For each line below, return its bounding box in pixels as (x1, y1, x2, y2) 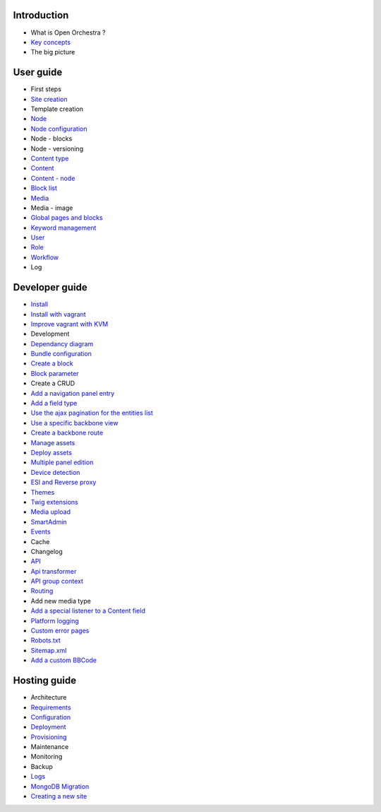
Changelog (30, 547, 63, 555)
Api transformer (30, 567, 77, 575)
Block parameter (30, 369, 79, 377)
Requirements (30, 703, 71, 712)
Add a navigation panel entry (30, 389, 115, 397)
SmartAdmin (30, 517, 67, 526)
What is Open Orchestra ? (30, 28, 106, 37)
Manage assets (30, 438, 75, 447)
